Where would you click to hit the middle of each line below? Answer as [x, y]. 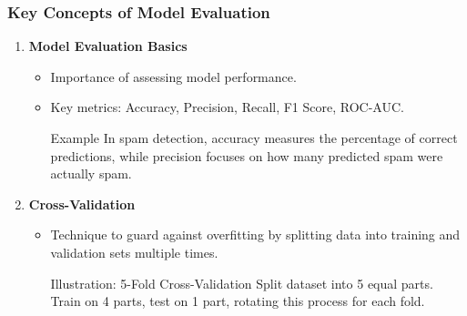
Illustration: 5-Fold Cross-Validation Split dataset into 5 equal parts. [242, 283]
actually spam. [91, 173]
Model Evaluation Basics [108, 46]
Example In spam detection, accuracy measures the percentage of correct [254, 138]
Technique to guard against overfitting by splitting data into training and [255, 234]
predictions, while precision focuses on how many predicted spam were [247, 155]
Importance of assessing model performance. [173, 76]
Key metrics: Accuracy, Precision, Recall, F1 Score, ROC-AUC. [227, 107]
